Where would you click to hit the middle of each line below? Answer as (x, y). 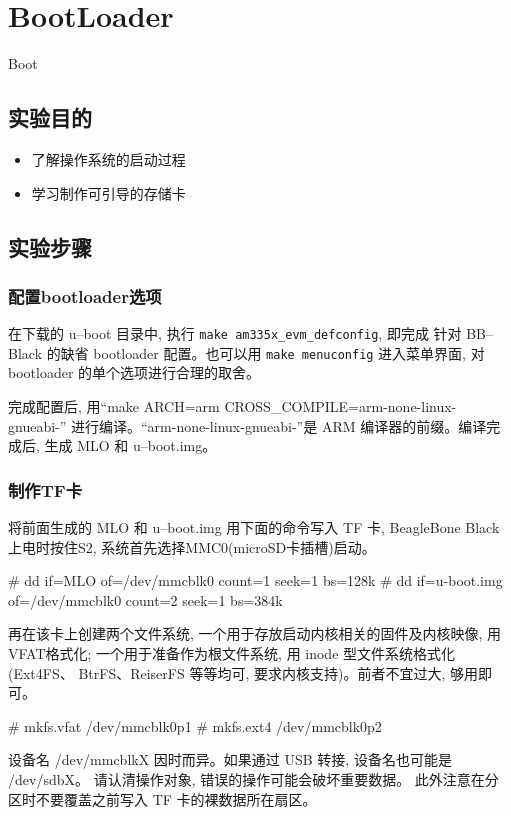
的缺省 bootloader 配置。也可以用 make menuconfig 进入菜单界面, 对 (265, 352)
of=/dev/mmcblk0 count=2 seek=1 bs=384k (145, 599)
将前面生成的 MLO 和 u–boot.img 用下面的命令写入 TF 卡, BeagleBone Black (254, 527)
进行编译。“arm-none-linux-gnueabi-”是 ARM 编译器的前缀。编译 (278, 425)
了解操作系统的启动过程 (108, 158)
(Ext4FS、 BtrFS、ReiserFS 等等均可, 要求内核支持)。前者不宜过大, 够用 (243, 672)
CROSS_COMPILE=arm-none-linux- (340, 406)
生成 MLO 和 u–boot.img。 (130, 445)
